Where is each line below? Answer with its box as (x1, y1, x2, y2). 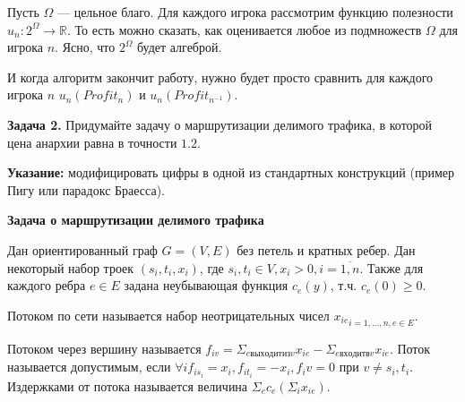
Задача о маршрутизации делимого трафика (7, 210, 264, 229)
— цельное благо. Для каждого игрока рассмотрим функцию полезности (56, 3, 453, 21)
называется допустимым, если (7, 357, 171, 376)
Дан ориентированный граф (7, 240, 158, 259)
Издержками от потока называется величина (7, 376, 248, 395)
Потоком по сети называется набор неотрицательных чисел (7, 305, 330, 324)
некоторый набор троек (7, 258, 134, 277)
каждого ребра (7, 276, 86, 295)
